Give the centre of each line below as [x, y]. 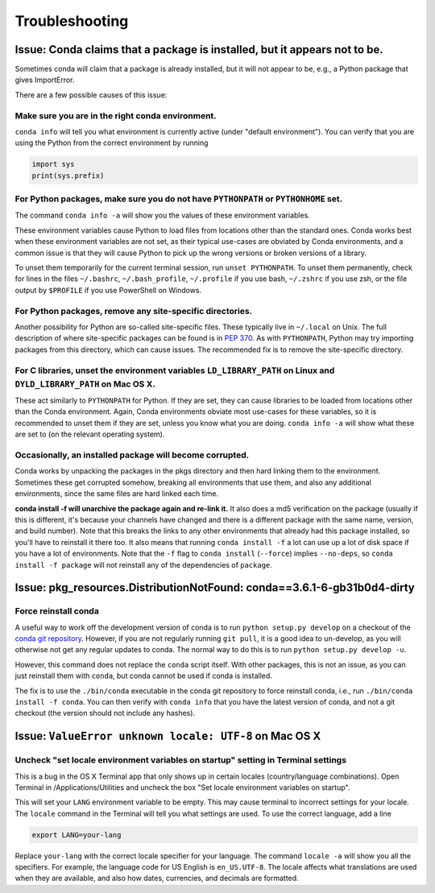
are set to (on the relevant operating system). [90, 434]
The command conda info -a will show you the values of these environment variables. [162, 215]
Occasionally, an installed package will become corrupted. [132, 455]
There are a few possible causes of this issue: [91, 95]
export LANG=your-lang [77, 835]
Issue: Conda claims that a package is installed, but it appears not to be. [199, 50]
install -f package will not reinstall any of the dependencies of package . [144, 564]
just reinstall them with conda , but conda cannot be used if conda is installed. [144, 676]
